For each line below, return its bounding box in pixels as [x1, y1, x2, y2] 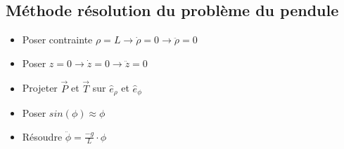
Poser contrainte [22, 32, 93, 47]
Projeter [22, 80, 58, 95]
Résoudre [22, 129, 63, 143]
